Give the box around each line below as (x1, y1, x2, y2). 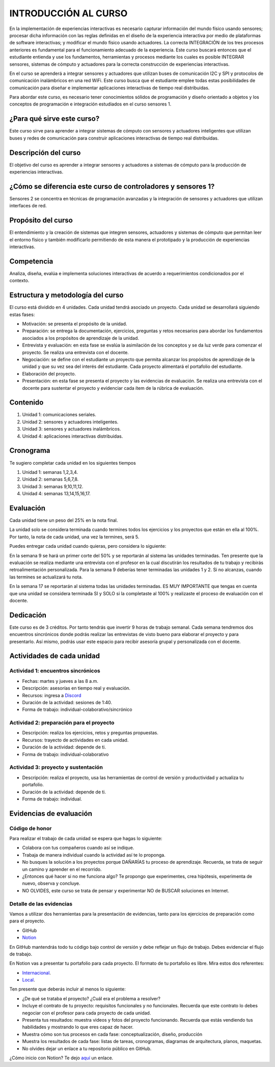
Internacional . (22, 970, 51, 976)
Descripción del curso (9, 148, 81, 157)
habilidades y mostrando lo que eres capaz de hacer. (22, 1024, 134, 1030)
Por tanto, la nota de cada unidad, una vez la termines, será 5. (9, 533, 140, 540)
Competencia (9, 257, 53, 265)
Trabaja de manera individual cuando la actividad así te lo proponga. (22, 851, 166, 858)
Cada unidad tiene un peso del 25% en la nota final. (9, 517, 118, 523)
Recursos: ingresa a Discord (22, 692, 81, 698)
